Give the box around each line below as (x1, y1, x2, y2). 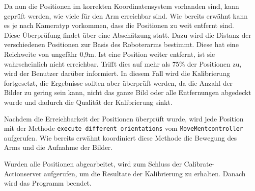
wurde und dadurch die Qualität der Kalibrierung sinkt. (4, 96, 172, 107)
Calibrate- (184, 158, 215, 168)
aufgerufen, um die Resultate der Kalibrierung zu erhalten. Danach (44, 168, 246, 178)
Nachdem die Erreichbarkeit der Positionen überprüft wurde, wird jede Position (4, 113, 244, 123)
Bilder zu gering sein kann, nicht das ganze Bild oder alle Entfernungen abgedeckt (4, 87, 251, 97)
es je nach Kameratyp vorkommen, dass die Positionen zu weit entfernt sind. (4, 20, 234, 30)
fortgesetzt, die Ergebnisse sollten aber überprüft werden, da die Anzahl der (4, 77, 233, 88)
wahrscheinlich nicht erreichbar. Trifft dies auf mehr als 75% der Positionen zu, (4, 58, 242, 69)
